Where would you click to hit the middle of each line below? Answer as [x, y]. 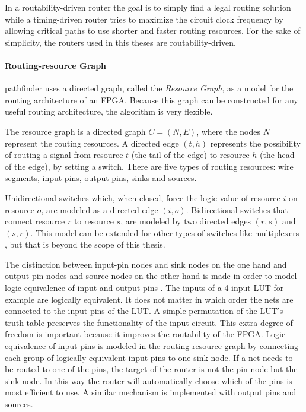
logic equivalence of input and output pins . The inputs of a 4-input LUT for [144, 288]
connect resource [35, 221]
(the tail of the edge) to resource [190, 155]
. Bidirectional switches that [237, 209]
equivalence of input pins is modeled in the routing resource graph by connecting [152, 346]
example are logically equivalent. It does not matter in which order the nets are [149, 299]
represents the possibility [255, 143]
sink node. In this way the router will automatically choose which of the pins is [149, 380]
